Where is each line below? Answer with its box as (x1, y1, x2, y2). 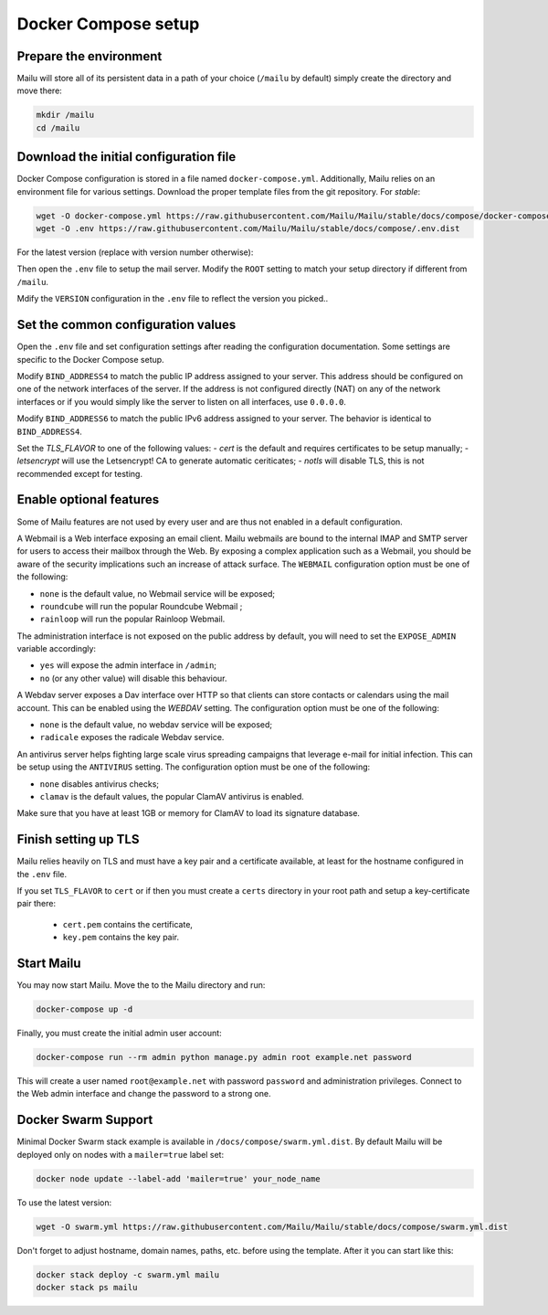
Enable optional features (16, 492, 160, 507)
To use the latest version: (16, 1197, 112, 1208)
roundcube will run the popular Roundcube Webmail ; (39, 600, 243, 611)
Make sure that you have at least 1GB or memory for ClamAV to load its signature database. (16, 808, 361, 819)
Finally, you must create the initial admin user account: (16, 1028, 223, 1039)
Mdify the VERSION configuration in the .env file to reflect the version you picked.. (16, 293, 329, 304)
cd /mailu (36, 122, 80, 133)
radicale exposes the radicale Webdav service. (39, 732, 225, 743)
